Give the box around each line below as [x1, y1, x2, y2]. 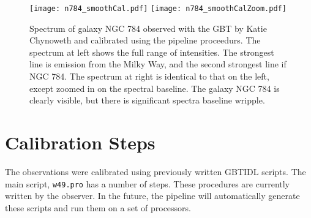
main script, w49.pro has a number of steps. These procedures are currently [5, 177, 290, 190]
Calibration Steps [5, 130, 155, 154]
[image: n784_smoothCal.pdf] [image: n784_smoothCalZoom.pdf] [29, 4, 287, 13]
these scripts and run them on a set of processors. [5, 201, 191, 214]
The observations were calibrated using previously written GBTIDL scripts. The [5, 165, 306, 178]
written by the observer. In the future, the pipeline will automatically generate [5, 189, 300, 202]
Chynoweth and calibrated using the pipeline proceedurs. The [29, 34, 261, 47]
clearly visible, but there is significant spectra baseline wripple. [29, 94, 265, 107]
